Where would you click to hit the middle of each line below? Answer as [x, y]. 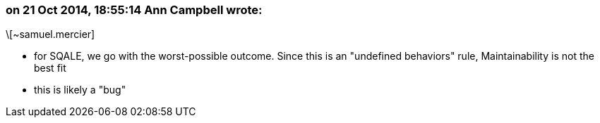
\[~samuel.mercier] [50, 34]
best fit [50, 68]
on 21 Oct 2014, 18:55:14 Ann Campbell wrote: [134, 10]
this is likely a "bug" [80, 90]
